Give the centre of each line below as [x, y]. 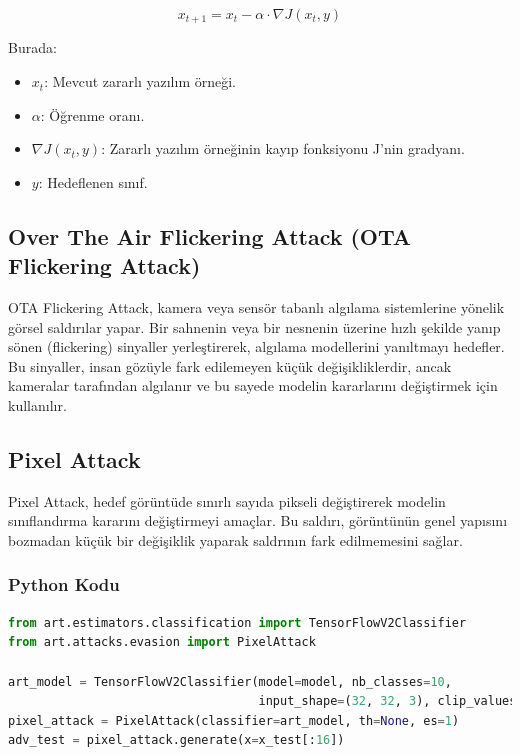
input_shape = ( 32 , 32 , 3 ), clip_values [387, 701]
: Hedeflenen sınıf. [93, 181]
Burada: [32, 47]
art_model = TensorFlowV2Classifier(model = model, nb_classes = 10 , [230, 681]
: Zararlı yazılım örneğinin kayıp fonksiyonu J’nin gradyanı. [283, 148]
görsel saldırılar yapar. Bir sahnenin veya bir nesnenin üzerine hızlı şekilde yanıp [254, 326]
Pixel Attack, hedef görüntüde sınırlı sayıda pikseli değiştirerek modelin [227, 500]
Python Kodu [64, 584]
